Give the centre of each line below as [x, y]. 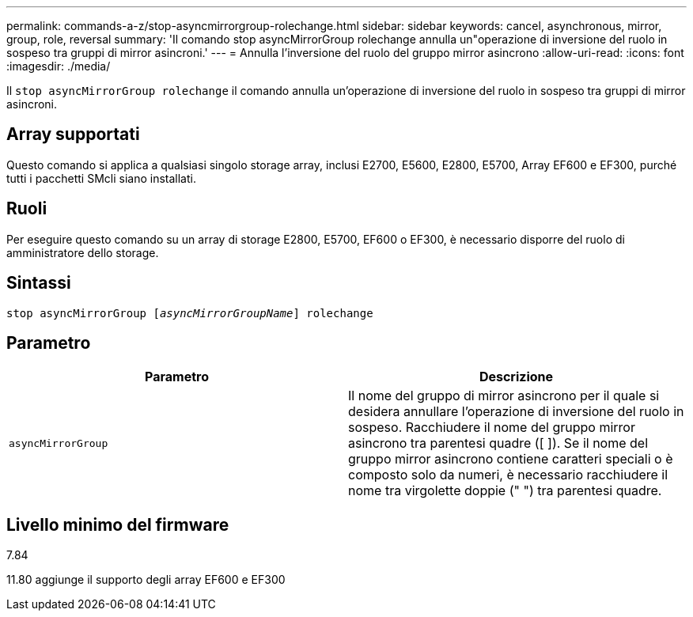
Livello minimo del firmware [118, 524]
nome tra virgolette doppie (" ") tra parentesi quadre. [505, 491]
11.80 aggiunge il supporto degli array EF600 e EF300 [146, 580]
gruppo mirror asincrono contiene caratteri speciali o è [511, 459]
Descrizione [516, 377]
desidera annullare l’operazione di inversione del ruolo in [516, 412]
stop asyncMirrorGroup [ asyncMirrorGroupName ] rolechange [190, 313]
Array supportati [73, 134]
